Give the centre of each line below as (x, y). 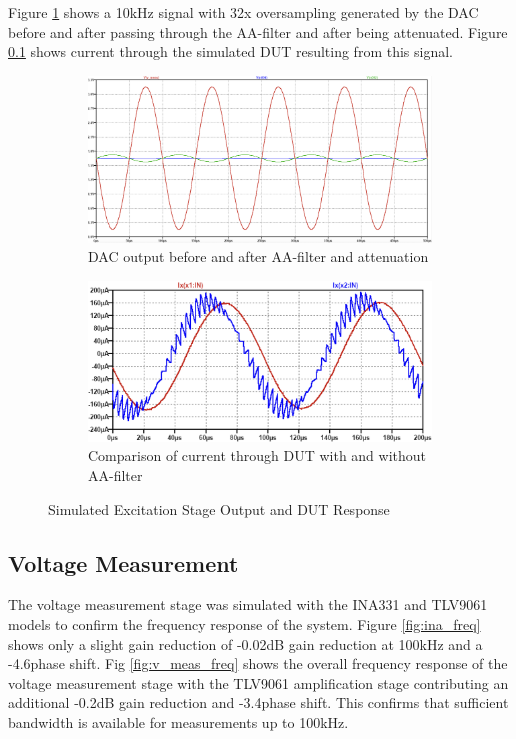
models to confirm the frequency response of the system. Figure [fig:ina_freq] (244, 624)
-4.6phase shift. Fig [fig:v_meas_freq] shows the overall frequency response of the (258, 663)
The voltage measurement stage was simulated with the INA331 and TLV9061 (248, 604)
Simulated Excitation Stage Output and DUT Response (219, 508)
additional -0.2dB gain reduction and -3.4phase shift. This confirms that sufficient (258, 702)
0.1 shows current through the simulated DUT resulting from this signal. (230, 51)
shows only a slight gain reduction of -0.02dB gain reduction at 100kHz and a (245, 643)
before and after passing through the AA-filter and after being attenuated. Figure (258, 31)
